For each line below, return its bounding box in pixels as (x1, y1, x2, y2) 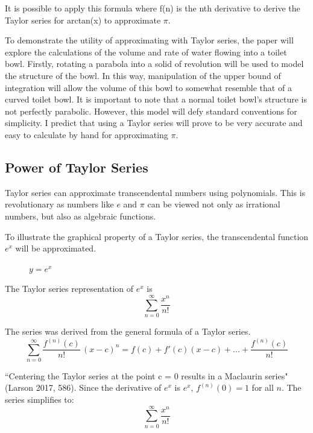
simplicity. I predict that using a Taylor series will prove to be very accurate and (5, 116, 303, 129)
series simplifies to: (5, 393, 74, 406)
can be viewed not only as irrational (147, 198, 280, 210)
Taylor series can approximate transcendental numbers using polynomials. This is (5, 186, 306, 198)
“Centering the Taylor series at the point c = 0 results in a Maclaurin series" (5, 369, 288, 382)
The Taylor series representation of (5, 282, 134, 295)
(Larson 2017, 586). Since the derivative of (5, 381, 162, 394)
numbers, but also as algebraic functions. (5, 209, 156, 222)
